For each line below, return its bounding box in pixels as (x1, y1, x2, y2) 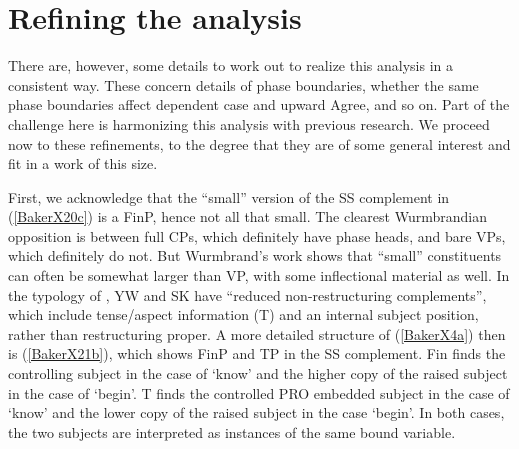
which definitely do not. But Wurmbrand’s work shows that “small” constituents (8, 245, 502, 266)
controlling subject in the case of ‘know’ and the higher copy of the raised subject (8, 363, 508, 384)
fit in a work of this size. (8, 153, 158, 174)
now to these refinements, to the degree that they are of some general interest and (8, 133, 511, 154)
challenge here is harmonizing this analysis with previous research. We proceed (8, 113, 490, 134)
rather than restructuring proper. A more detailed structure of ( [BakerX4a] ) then (8, 323, 506, 344)
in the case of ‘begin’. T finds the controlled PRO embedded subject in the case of (8, 382, 510, 403)
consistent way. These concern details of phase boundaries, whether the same (8, 74, 479, 95)
